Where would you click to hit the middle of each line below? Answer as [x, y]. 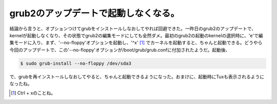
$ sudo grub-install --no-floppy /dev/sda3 [76, 63]
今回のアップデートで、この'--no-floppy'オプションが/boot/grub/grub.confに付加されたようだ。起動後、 [120, 50]
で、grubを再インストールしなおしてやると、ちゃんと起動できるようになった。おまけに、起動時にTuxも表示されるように [137, 76]
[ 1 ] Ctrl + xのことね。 [33, 93]
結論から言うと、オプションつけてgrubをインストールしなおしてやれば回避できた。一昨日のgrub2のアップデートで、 [133, 29]
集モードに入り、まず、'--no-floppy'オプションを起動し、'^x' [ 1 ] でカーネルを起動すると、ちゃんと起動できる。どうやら [136, 43]
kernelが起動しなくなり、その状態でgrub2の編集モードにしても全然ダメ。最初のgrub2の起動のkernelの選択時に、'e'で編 [136, 35]
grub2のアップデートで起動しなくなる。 [94, 13]
